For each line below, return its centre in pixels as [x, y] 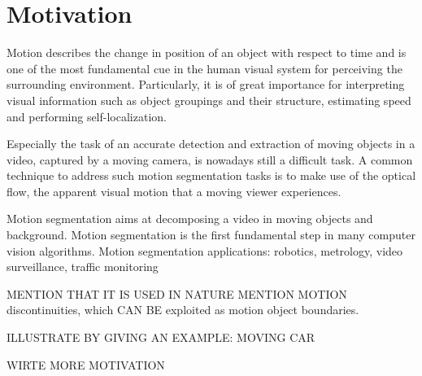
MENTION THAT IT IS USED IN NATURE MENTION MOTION [177, 293]
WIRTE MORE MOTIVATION [86, 364]
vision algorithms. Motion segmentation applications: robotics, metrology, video [205, 250]
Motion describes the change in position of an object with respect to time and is [207, 52]
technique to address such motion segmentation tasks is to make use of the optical [211, 175]
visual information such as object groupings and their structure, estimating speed [209, 100]
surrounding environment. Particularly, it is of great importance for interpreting [206, 84]
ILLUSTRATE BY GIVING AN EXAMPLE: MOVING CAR [161, 337]
